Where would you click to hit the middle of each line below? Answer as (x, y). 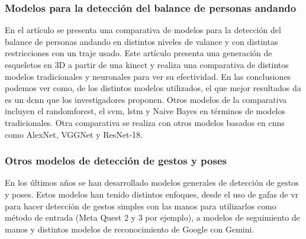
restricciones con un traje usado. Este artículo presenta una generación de (138, 53)
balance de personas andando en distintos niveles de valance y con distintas (141, 41)
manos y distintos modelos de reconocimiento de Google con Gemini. (130, 229)
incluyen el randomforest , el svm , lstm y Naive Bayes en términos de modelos (145, 111)
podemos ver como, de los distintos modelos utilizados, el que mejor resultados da (153, 88)
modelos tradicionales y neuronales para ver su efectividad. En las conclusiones (148, 76)
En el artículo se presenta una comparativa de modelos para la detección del (143, 30)
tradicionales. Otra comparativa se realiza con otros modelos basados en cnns (145, 122)
